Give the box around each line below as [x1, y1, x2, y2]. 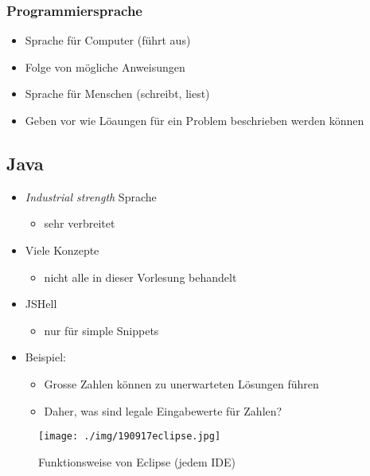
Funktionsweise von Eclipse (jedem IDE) [38, 453, 236, 470]
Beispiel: [25, 349, 67, 365]
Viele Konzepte [25, 241, 99, 258]
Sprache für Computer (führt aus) [25, 32, 191, 49]
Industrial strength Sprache [25, 188, 157, 205]
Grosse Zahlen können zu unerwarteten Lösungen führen [44, 375, 319, 392]
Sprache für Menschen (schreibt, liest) [25, 85, 210, 102]
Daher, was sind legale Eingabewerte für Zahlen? [44, 402, 282, 419]
